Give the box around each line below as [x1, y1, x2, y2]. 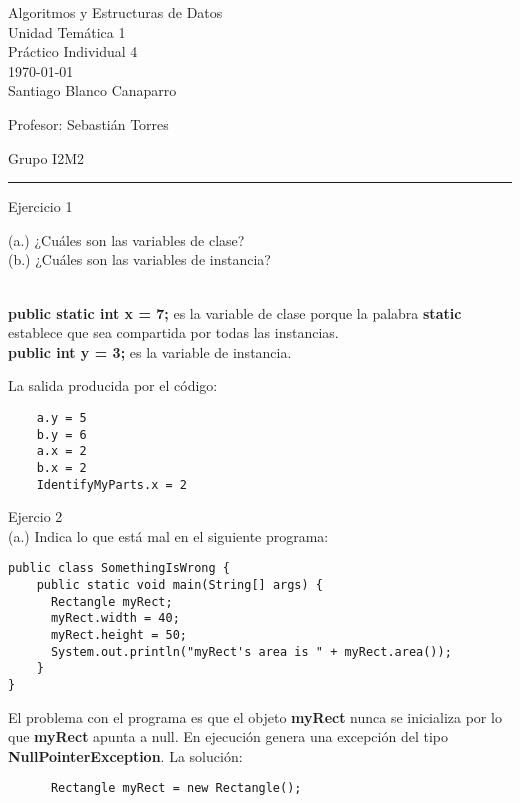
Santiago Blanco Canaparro [8, 80, 177, 101]
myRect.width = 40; [50, 611, 180, 626]
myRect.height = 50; [50, 628, 187, 642]
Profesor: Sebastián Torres [8, 113, 169, 134]
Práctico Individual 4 [8, 41, 138, 62]
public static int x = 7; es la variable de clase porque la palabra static [8, 302, 462, 323]
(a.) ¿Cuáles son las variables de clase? [8, 229, 245, 250]
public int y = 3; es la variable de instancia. [8, 341, 292, 362]
